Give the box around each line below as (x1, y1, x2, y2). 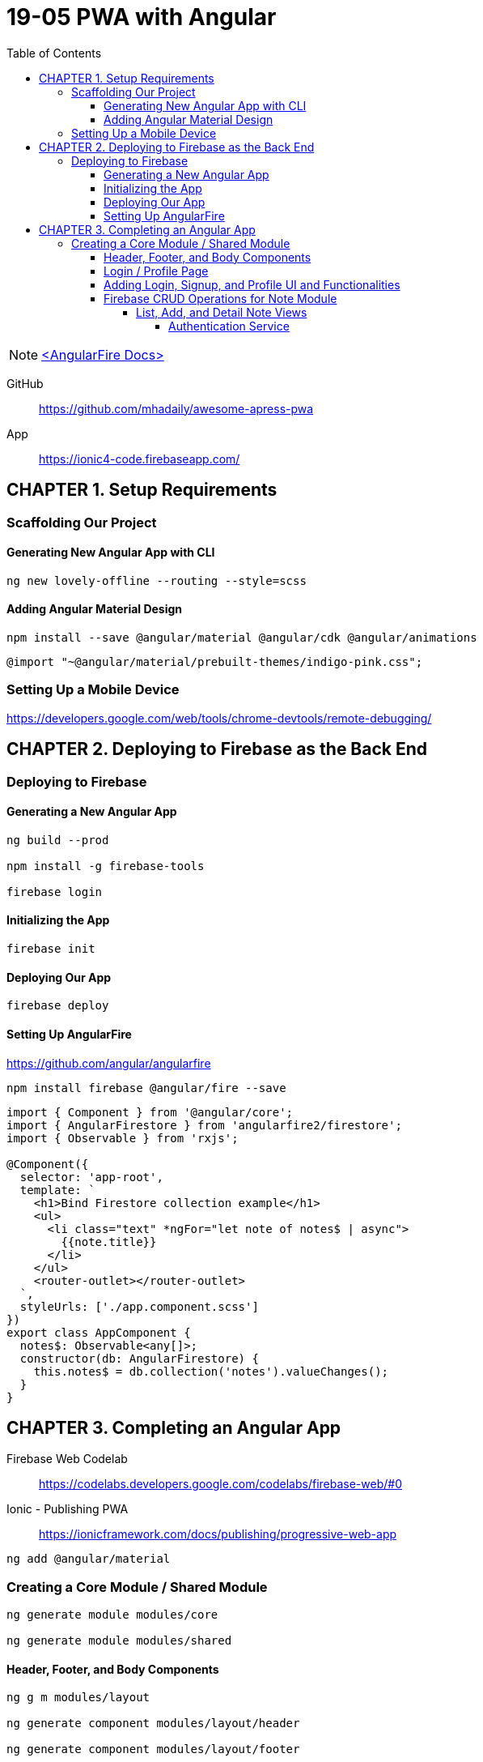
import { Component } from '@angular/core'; (6, 1105, 294, 1119)
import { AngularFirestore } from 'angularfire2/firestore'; (6, 1118, 402, 1132)
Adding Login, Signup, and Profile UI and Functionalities (104, 277, 400, 292)
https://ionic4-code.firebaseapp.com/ (39, 451, 240, 466)
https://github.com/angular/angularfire (6, 1056, 211, 1070)
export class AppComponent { (6, 1325, 191, 1339)
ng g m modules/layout (6, 1691, 150, 1704)
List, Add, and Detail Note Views (136, 305, 307, 319)
